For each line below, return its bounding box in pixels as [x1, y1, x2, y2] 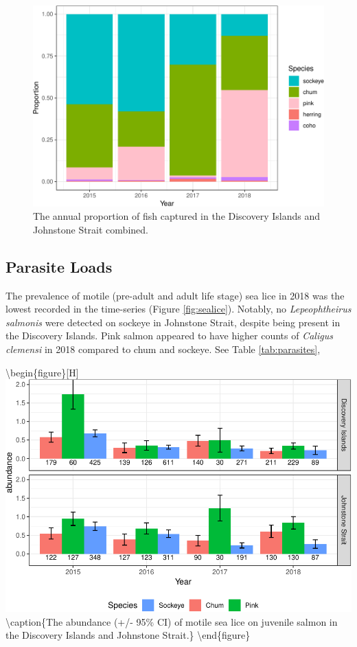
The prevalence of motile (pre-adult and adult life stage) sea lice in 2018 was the [5, 288, 345, 302]
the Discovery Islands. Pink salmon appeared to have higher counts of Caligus [5, 328, 333, 343]
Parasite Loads [5, 256, 113, 277]
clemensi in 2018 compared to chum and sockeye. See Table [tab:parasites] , [5, 341, 321, 356]
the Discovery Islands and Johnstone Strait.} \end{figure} [5, 628, 251, 642]
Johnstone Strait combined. [33, 222, 148, 236]
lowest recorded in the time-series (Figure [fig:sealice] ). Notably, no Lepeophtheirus [5, 302, 352, 316]
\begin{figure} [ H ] [5, 365, 79, 379]
